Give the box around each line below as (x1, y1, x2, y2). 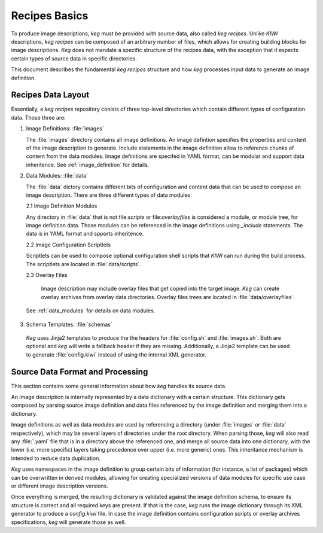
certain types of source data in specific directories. (11, 54, 138, 62)
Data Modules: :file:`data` (26, 172, 89, 179)
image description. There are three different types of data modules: (26, 191, 193, 199)
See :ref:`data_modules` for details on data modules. (26, 307, 156, 314)
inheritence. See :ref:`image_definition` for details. (26, 161, 150, 168)
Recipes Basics (11, 9, 89, 22)
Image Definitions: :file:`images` (26, 125, 104, 132)
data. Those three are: (11, 114, 66, 121)
